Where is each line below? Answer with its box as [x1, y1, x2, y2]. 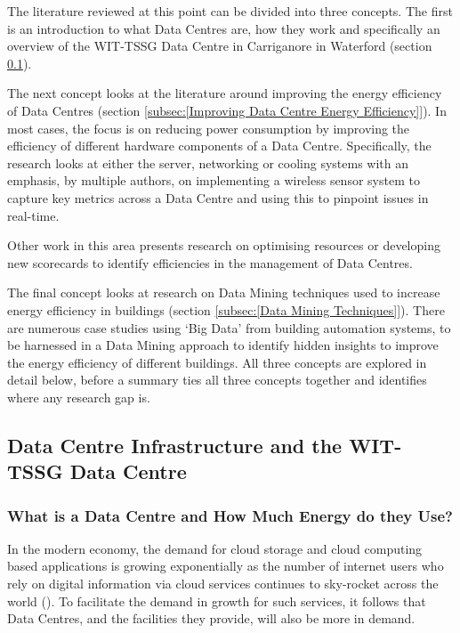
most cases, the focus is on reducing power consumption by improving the [7, 118, 410, 137]
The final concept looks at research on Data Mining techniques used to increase [7, 283, 440, 302]
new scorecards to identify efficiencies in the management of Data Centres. [7, 253, 413, 272]
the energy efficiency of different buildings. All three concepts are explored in [7, 353, 427, 371]
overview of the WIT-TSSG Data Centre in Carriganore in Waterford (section [7, 37, 432, 55]
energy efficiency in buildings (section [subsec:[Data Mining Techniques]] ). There [7, 300, 445, 319]
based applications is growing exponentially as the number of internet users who [7, 556, 444, 575]
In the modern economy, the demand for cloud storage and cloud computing [7, 539, 423, 557]
